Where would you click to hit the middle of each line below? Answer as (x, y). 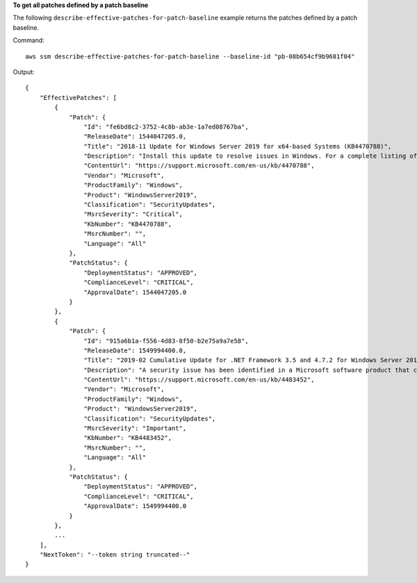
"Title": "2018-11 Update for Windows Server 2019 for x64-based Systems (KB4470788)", (238, 146)
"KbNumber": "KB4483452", (128, 438)
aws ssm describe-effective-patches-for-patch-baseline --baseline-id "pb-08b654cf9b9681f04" (190, 56)
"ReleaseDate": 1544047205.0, (135, 137)
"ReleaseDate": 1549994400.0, (135, 350)
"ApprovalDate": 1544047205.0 (135, 292)
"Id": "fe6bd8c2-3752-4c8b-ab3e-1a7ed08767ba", (166, 126)
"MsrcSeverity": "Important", (135, 428)
